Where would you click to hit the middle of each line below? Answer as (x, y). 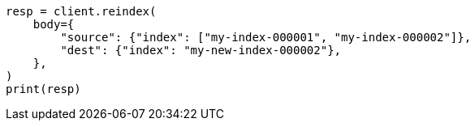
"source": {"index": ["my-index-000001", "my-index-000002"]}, (266, 37)
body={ (54, 24)
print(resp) (43, 89)
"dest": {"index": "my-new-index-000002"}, (201, 50)
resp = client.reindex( (81, 11)
